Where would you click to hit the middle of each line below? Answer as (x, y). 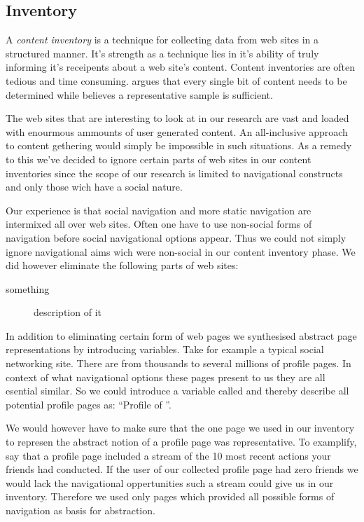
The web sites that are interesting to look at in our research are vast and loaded (177, 118)
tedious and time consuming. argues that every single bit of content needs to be (176, 80)
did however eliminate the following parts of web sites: (122, 265)
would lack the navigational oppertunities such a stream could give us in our (170, 482)
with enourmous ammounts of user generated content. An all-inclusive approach (177, 131)
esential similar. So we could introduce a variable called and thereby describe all (177, 391)
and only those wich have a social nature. (94, 187)
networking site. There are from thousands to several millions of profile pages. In (178, 363)
